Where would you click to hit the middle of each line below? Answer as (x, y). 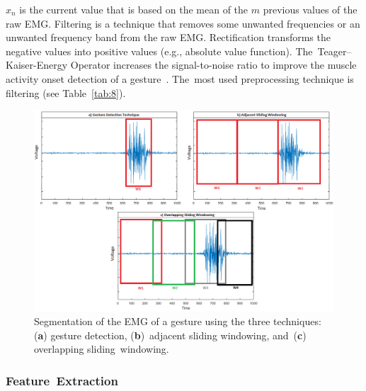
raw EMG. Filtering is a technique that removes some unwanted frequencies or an (183, 23)
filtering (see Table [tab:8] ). (66, 92)
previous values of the (310, 9)
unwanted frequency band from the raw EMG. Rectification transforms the (168, 37)
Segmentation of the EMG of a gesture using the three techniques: (178, 321)
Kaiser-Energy (37, 65)
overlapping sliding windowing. (102, 349)
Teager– (334, 51)
